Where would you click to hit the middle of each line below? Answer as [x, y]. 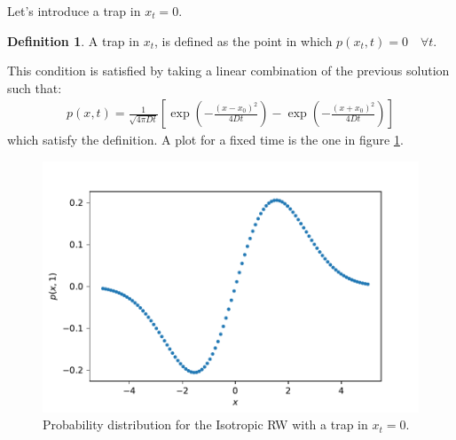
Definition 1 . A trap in [73, 40]
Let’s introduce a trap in [74, 11]
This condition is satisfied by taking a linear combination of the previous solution [228, 71]
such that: [35, 87]
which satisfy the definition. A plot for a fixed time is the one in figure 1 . [205, 140]
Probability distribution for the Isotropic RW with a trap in [205, 424]
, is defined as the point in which [244, 40]
